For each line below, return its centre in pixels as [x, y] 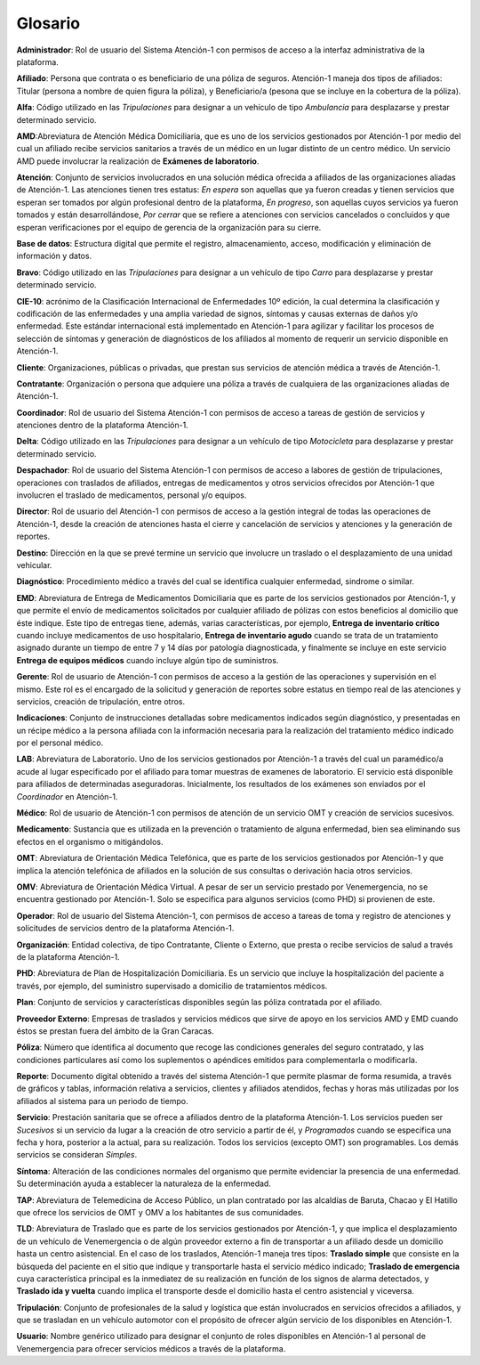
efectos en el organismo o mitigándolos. [90, 841]
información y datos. [54, 256]
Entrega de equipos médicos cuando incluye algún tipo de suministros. [148, 660]
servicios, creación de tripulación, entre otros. [101, 701]
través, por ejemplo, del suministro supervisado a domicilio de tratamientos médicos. [172, 986]
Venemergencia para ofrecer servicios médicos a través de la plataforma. [151, 1348]
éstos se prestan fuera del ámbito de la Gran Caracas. [115, 1031]
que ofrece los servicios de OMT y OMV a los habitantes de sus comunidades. [160, 1212]
